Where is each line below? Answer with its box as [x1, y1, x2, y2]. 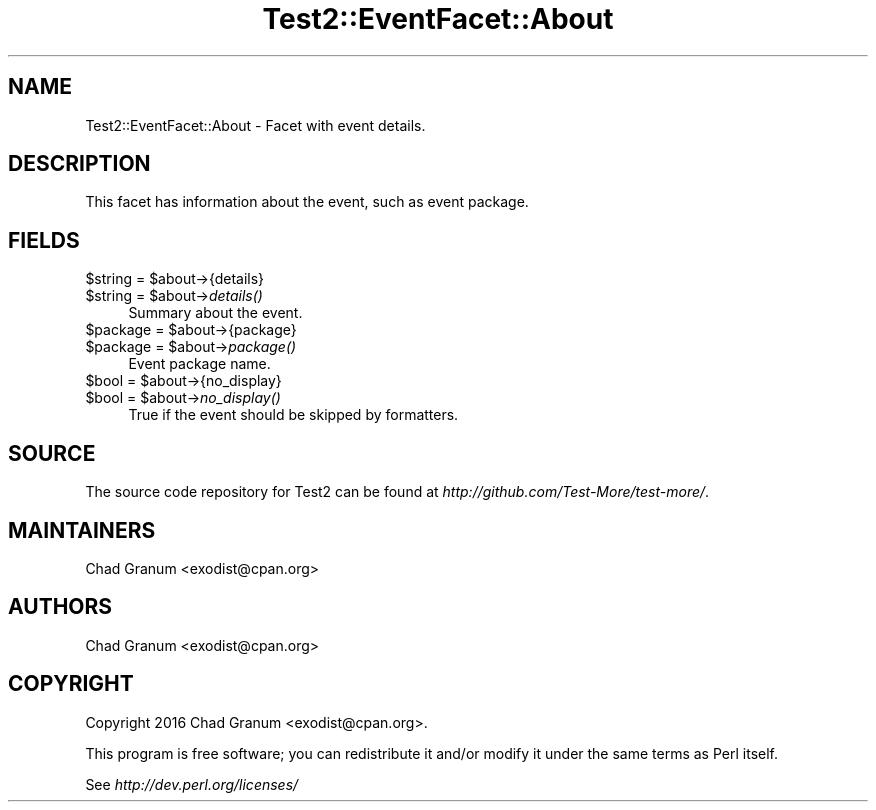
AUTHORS [8, 594, 113, 620]
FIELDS [8, 227, 80, 253]
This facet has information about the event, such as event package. [85, 193, 529, 211]
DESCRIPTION [8, 151, 151, 177]
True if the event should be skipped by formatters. [128, 406, 459, 424]
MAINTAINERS [8, 517, 156, 543]
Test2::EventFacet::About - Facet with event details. [85, 116, 426, 134]
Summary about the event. [128, 304, 303, 322]
